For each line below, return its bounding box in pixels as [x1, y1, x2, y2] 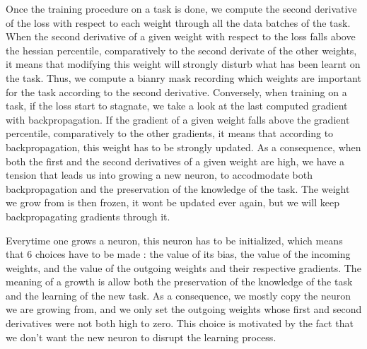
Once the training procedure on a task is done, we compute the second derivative [6, 1, 357, 16]
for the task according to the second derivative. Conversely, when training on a [6, 84, 347, 99]
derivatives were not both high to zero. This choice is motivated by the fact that [6, 316, 354, 331]
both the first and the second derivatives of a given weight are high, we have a [6, 153, 345, 168]
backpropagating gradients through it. [6, 208, 170, 223]
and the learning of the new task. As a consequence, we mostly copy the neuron [6, 288, 351, 302]
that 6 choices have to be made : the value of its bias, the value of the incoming [6, 247, 351, 261]
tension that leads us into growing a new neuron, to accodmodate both [6, 167, 313, 182]
